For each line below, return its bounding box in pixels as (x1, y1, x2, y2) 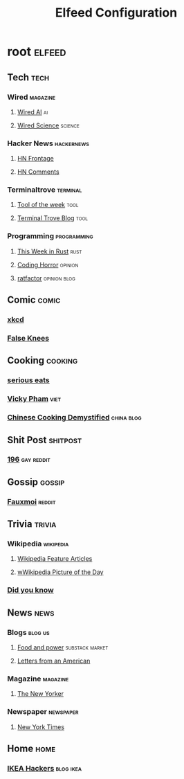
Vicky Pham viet (7, 394, 62, 404)
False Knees (7, 334, 50, 343)
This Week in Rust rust (17, 247, 82, 256)
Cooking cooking (7, 355, 78, 366)
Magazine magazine (7, 674, 69, 683)
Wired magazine (7, 92, 56, 102)
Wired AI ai (17, 107, 48, 116)
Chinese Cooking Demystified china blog (7, 413, 142, 422)
